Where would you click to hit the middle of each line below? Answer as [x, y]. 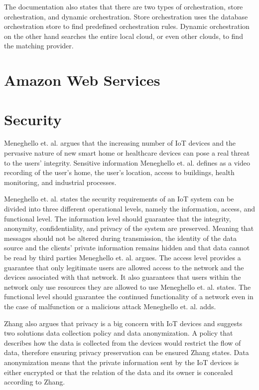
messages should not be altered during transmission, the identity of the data [120, 238]
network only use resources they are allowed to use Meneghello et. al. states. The [128, 287]
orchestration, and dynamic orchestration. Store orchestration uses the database [126, 16]
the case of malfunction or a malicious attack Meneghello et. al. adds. [110, 306]
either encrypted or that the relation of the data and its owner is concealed [119, 372]
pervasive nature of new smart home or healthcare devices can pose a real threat [127, 153]
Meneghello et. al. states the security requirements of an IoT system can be [119, 199]
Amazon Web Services [82, 80]
